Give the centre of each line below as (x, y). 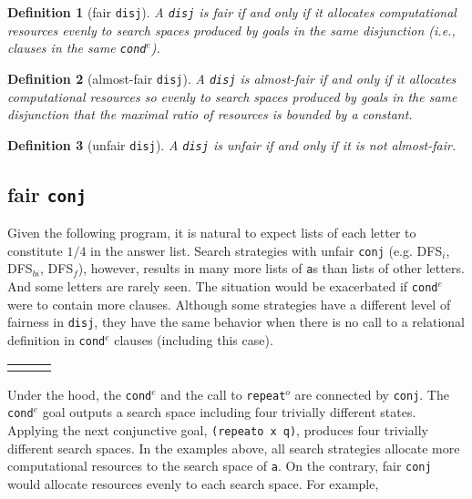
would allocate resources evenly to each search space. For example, (193, 483)
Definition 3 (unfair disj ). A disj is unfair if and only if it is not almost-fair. (232, 144)
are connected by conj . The (372, 394)
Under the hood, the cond (80, 394)
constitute (35, 250)
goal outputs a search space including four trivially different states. (229, 412)
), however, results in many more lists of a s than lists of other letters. (271, 268)
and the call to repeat (223, 394)
